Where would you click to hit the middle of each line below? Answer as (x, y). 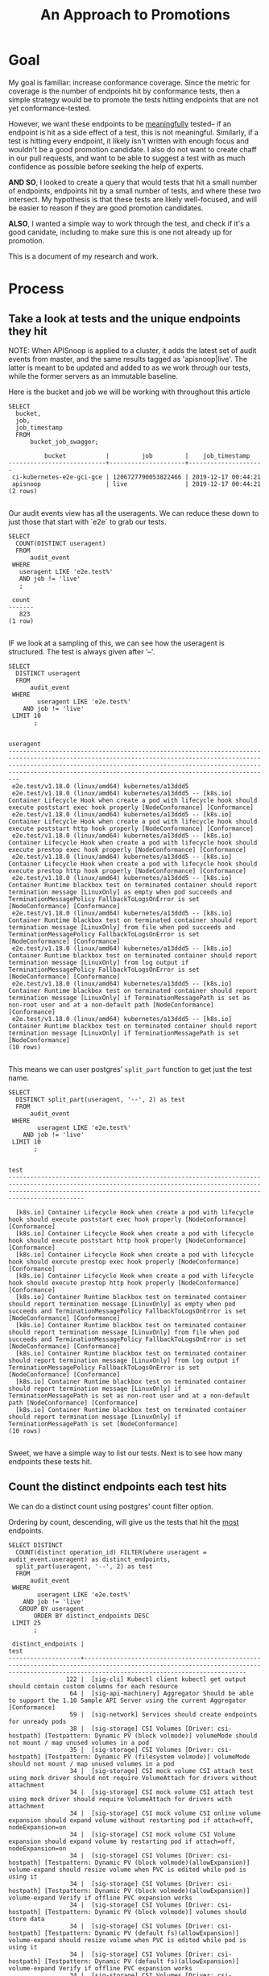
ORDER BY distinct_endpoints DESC (91, 1616)
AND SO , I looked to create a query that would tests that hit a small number (133, 182)
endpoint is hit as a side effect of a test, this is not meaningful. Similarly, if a (134, 132)
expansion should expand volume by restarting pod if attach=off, (122, 1841)
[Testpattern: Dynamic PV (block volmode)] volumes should (145, 1912)
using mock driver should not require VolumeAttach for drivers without (133, 1778)
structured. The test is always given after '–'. (82, 651)
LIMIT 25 (27, 1623)
